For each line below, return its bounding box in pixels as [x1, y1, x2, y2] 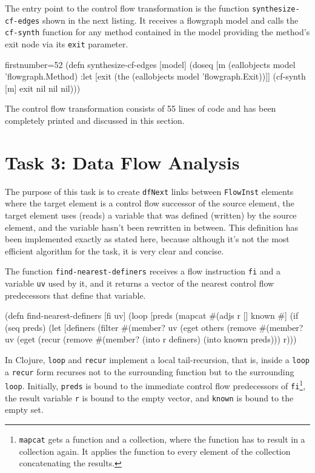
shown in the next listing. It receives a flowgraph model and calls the [42, 13, 299, 26]
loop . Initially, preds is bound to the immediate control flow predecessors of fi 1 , [5, 378, 306, 392]
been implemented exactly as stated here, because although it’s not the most [5, 233, 290, 245]
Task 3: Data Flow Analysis [5, 149, 240, 174]
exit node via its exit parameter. [5, 37, 128, 50]
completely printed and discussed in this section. [5, 114, 185, 126]
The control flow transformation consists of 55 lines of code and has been [5, 102, 276, 115]
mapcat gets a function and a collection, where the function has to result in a [19, 432, 305, 445]
